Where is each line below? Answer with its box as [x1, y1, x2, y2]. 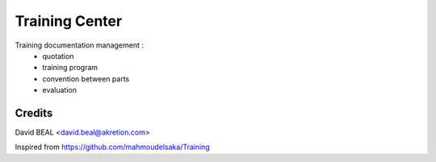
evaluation [42, 85, 77, 95]
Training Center [15, 12, 123, 30]
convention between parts [42, 73, 130, 84]
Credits [15, 106, 53, 120]
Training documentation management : [15, 40, 145, 50]
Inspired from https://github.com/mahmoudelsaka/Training [15, 142, 210, 152]
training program [42, 63, 99, 73]
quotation [42, 51, 74, 60]
